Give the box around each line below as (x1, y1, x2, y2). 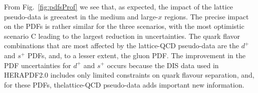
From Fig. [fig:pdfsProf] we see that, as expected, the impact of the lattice (4, 1, 233, 11)
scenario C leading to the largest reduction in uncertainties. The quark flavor (4, 30, 240, 41)
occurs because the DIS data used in (107, 60, 219, 70)
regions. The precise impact (164, 11, 249, 21)
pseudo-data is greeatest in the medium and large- (4, 11, 158, 21)
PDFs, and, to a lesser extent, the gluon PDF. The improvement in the (27, 50, 245, 60)
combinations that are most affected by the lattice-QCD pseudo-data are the (4, 40, 239, 51)
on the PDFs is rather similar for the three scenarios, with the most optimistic (4, 21, 244, 31)
